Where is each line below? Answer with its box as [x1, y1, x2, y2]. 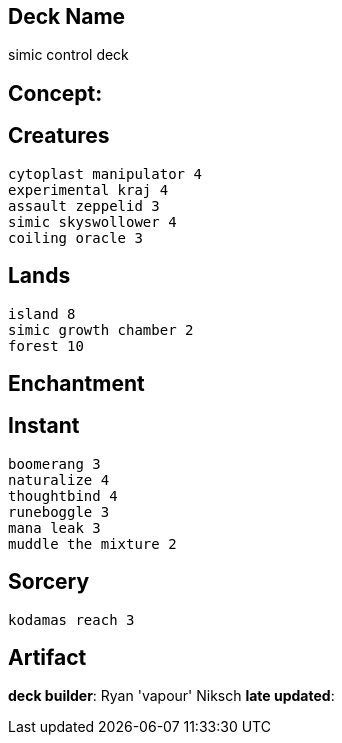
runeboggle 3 [8, 503, 110, 520]
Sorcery [8, 569, 90, 595]
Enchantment [8, 370, 145, 396]
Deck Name [8, 4, 126, 29]
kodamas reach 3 [8, 611, 135, 628]
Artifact [8, 645, 87, 671]
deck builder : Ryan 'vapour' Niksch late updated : [8, 687, 335, 705]
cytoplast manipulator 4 [8, 165, 202, 182]
